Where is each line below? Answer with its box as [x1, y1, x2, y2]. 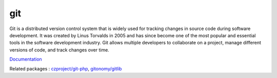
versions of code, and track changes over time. [9, 46, 110, 53]
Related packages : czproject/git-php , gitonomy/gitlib [9, 65, 122, 71]
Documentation [9, 56, 42, 62]
